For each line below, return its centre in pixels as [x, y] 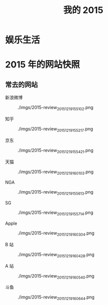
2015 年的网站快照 [43, 65]
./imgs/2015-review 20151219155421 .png [55, 151]
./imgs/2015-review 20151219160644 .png [56, 298]
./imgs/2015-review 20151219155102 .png [55, 108]
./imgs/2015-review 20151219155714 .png [55, 213]
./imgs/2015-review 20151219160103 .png [56, 172]
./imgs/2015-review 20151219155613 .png [55, 193]
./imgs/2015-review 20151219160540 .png [56, 276]
